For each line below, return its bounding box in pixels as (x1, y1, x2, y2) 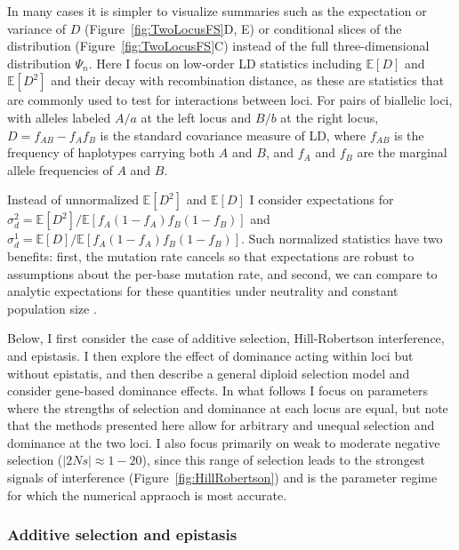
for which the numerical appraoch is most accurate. (7, 485, 287, 504)
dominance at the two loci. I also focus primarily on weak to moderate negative (7, 433, 440, 451)
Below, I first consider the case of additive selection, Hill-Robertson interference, (7, 329, 445, 347)
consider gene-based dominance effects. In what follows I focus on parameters (7, 381, 429, 400)
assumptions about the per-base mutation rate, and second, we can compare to (7, 264, 438, 283)
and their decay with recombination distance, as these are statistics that (51, 71, 445, 90)
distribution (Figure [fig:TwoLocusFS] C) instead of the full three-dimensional (7, 36, 430, 55)
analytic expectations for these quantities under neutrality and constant (7, 282, 399, 300)
